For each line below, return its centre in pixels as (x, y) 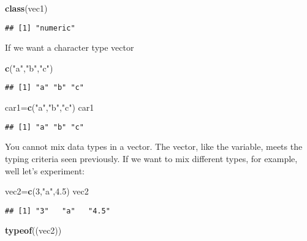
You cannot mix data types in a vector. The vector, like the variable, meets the (154, 146)
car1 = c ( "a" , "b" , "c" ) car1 (50, 107)
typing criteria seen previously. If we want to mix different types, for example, (151, 158)
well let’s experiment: (45, 170)
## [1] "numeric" (40, 28)
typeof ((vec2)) (33, 230)
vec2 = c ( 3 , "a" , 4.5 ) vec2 (47, 191)
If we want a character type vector (70, 47)
